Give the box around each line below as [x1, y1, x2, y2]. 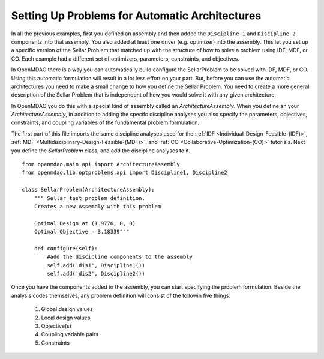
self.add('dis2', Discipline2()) [47, 270, 145, 277]
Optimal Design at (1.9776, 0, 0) [34, 220, 136, 226]
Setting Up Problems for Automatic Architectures [11, 9, 262, 22]
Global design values [41, 306, 93, 313]
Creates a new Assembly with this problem [34, 203, 161, 210]
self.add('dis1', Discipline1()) [47, 262, 145, 268]
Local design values [41, 314, 91, 321]
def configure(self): [34, 245, 98, 252]
